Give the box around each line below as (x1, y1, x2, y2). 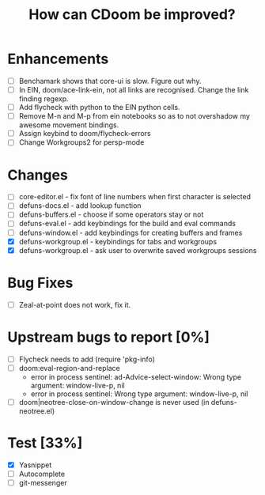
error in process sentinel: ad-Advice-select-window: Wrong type (30, 372, 242, 381)
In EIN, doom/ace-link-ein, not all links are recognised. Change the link (18, 85, 249, 94)
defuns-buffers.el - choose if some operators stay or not (18, 210, 204, 219)
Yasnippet (18, 460, 52, 470)
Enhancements (7, 50, 109, 68)
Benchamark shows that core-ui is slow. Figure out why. (18, 76, 202, 85)
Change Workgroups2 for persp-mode (18, 138, 145, 147)
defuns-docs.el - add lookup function (18, 201, 142, 210)
